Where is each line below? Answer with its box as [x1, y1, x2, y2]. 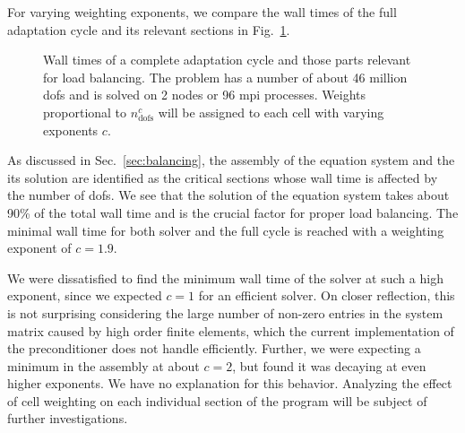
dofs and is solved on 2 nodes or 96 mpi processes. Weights [43, 85, 366, 104]
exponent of [7, 238, 72, 257]
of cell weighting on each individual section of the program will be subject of [7, 391, 427, 410]
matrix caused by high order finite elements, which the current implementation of [7, 321, 454, 340]
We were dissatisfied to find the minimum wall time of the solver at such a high [7, 268, 443, 287]
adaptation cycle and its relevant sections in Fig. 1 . [7, 20, 290, 39]
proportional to [43, 102, 127, 121]
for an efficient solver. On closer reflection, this [198, 286, 455, 305]
